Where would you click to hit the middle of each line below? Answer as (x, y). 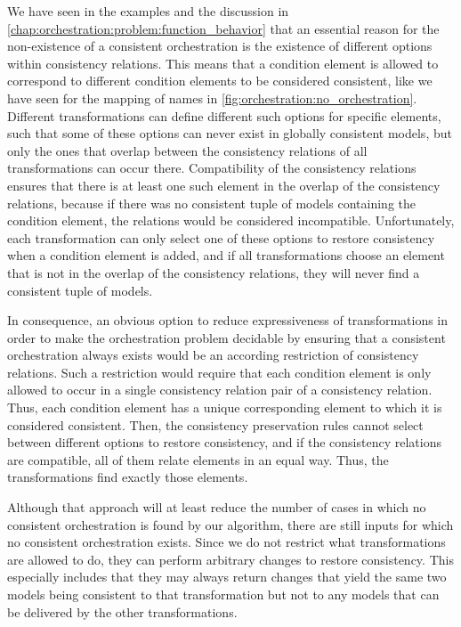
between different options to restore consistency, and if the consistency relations (224, 442)
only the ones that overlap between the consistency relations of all (187, 150)
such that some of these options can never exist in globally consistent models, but (230, 133)
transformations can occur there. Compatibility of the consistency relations (212, 168)
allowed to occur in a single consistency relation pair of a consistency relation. (220, 390)
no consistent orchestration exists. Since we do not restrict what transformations (226, 542)
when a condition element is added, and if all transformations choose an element (226, 255)
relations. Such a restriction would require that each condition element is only (219, 372)
